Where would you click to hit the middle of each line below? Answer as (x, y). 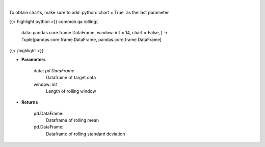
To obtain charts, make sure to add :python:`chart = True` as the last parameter (89, 13)
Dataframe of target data (71, 78)
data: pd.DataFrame (54, 70)
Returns (30, 102)
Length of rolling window (71, 91)
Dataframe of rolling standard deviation (85, 134)
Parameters (34, 60)
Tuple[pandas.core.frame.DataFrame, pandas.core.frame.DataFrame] (92, 40)
